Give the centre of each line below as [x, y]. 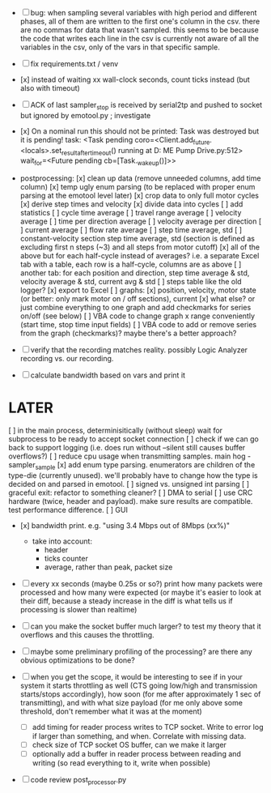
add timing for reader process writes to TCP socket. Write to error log [148, 727]
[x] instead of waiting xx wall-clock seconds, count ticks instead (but [135, 79]
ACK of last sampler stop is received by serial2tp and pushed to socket [146, 106]
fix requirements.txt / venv [74, 64]
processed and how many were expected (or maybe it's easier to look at [140, 592]
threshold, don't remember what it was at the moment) [111, 711]
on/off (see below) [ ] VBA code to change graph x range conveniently [138, 316]
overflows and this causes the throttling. [87, 634]
